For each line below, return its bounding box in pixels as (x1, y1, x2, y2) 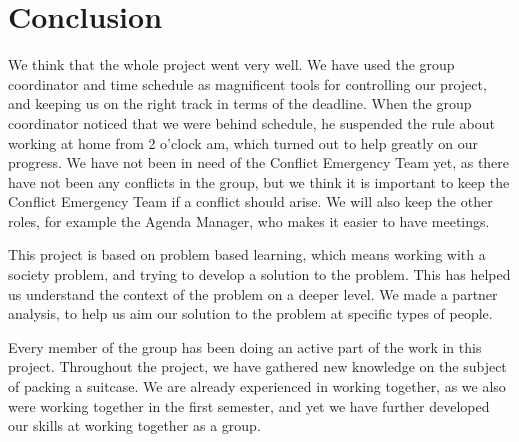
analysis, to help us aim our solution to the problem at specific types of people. (8, 303, 493, 324)
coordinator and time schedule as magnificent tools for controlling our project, (8, 73, 487, 94)
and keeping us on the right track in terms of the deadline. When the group (8, 93, 472, 114)
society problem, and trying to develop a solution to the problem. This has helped (8, 264, 511, 285)
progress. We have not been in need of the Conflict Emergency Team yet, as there (8, 152, 510, 173)
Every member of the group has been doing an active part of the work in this (8, 336, 482, 357)
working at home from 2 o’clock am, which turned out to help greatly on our (8, 132, 478, 153)
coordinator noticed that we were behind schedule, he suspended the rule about (8, 112, 495, 133)
